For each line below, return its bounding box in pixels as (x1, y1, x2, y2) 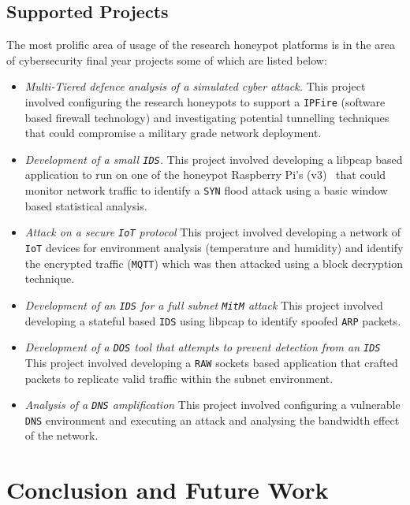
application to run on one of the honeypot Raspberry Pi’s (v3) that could (24, 166, 386, 183)
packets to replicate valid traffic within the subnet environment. (24, 369, 334, 386)
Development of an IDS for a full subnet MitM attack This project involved (24, 296, 383, 313)
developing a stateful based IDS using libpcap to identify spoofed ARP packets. (24, 312, 401, 329)
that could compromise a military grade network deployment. (24, 124, 322, 141)
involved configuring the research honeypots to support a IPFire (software (24, 93, 386, 110)
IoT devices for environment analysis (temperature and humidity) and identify (24, 239, 404, 255)
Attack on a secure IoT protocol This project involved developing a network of (24, 224, 401, 240)
